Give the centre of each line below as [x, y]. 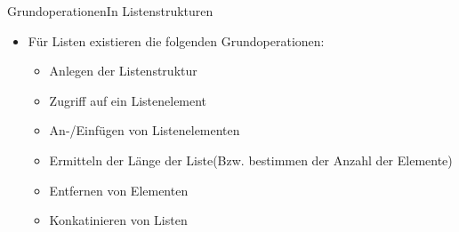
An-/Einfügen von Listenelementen [145, 130]
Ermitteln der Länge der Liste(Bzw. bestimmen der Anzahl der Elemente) [251, 160]
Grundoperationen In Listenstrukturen [110, 11]
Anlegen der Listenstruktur [123, 71]
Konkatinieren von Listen [118, 220]
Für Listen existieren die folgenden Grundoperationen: [176, 40]
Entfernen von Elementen [119, 190]
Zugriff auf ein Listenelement [128, 100]
